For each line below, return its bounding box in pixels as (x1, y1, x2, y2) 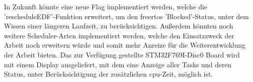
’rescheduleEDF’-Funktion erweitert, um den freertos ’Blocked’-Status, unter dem (4, 11, 249, 21)
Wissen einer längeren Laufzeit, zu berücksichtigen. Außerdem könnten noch (4, 21, 233, 31)
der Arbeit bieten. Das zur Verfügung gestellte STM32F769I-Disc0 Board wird (4, 49, 240, 59)
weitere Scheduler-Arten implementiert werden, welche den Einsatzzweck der (4, 30, 234, 40)
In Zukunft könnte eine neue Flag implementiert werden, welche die (4, 1, 207, 11)
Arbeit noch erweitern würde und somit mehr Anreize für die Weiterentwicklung (4, 40, 246, 50)
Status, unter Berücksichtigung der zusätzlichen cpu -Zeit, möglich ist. (4, 69, 213, 79)
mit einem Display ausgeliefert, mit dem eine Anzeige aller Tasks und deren (4, 59, 231, 69)
